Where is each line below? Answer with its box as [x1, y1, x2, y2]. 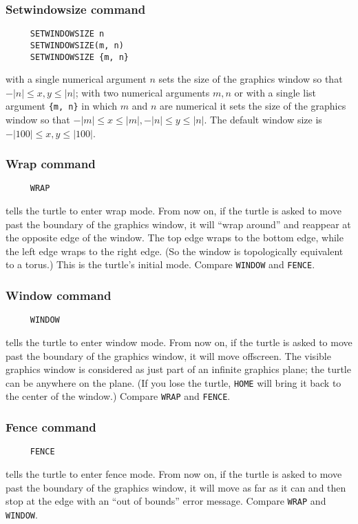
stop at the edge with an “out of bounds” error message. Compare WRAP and [6, 494, 326, 508]
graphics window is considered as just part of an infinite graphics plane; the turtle [6, 362, 351, 376]
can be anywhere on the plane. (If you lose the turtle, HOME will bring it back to [6, 375, 341, 390]
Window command [6, 287, 112, 304]
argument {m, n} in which [6, 99, 118, 113]
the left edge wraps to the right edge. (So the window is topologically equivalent [6, 243, 344, 258]
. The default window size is [204, 112, 322, 127]
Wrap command [6, 155, 96, 172]
